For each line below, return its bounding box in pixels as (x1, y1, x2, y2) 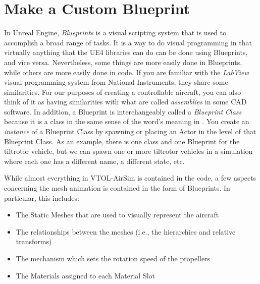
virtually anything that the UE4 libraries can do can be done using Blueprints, (4, 47, 248, 58)
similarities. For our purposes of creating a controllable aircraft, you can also (4, 86, 241, 97)
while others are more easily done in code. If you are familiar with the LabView (4, 67, 249, 77)
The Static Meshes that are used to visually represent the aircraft (16, 209, 219, 220)
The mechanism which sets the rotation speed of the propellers (16, 253, 211, 263)
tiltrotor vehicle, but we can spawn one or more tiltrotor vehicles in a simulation (4, 146, 253, 156)
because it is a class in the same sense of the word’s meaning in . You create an (4, 116, 249, 127)
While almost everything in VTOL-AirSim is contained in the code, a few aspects (4, 173, 256, 183)
